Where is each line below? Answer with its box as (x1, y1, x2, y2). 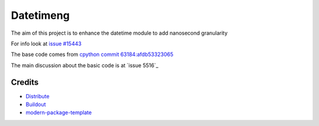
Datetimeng (11, 9, 70, 22)
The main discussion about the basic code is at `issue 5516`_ (11, 62, 159, 69)
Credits (11, 77, 39, 87)
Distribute (25, 92, 50, 100)
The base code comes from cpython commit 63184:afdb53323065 (11, 51, 174, 58)
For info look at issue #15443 (11, 40, 82, 47)
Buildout (25, 101, 47, 108)
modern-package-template (25, 109, 92, 116)
